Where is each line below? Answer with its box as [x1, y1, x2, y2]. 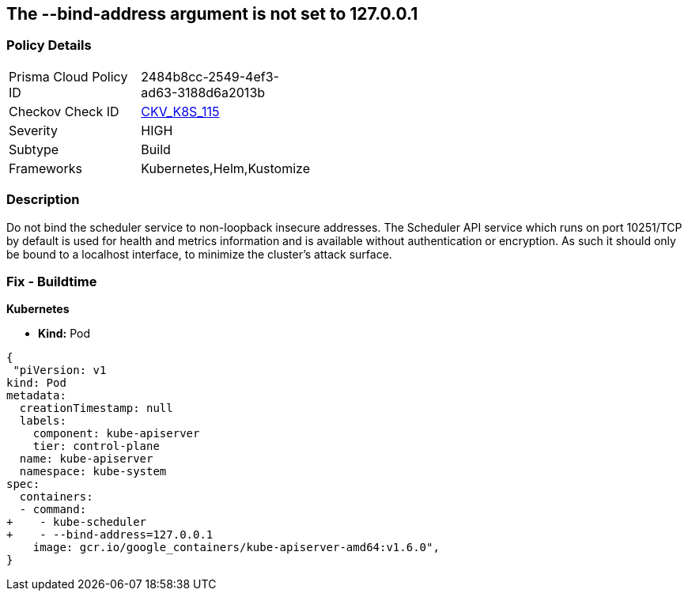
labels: [19, 414, 66, 428]
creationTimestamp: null [19, 402, 173, 415]
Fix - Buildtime [6, 273, 97, 289]
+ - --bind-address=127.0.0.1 [6, 528, 214, 542]
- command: [19, 503, 87, 516]
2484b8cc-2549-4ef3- [141, 68, 279, 85]
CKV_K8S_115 [141, 103, 220, 119]
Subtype [9, 141, 59, 157]
